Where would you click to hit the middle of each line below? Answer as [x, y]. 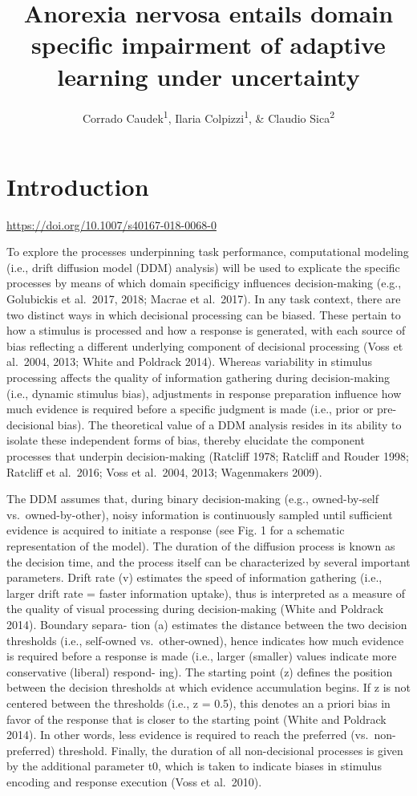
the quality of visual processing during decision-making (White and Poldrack [195, 609]
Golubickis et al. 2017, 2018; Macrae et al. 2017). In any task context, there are [204, 299]
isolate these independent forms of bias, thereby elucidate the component [186, 440]
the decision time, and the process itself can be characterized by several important [208, 561]
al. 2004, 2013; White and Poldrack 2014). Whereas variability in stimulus [189, 361]
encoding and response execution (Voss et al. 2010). [134, 781]
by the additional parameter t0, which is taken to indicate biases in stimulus [194, 766]
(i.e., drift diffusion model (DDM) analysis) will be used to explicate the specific [203, 267]
